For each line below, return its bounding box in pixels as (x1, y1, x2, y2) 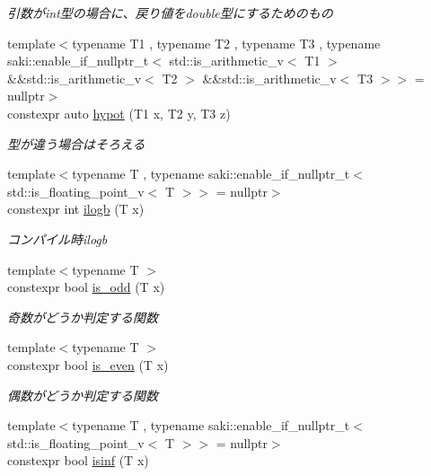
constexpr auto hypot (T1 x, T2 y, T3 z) (7, 103, 231, 122)
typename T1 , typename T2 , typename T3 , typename (72, 33, 381, 52)
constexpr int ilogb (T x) (7, 199, 145, 218)
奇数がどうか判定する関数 (7, 307, 158, 326)
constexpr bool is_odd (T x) (7, 278, 165, 296)
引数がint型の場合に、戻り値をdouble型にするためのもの (7, 4, 333, 22)
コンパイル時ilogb (7, 229, 108, 248)
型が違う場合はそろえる (7, 134, 145, 153)
